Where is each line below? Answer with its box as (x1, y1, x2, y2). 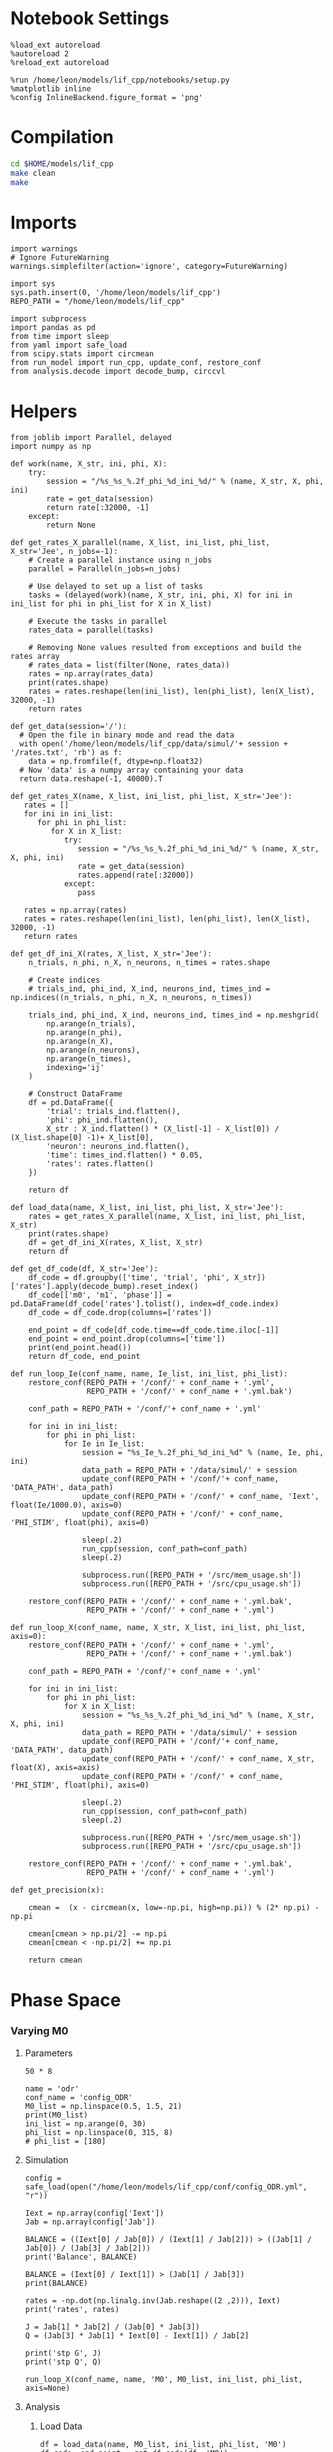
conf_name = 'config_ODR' (24, 2092, 133, 2102)
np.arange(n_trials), (46, 1019, 137, 1029)
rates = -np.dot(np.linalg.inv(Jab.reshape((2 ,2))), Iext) (24, 2295, 281, 2306)
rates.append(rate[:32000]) (77, 870, 195, 881)
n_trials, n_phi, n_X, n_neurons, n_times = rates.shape (28, 958, 271, 968)
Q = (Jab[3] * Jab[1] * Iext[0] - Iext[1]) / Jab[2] (24, 2330, 250, 2341)
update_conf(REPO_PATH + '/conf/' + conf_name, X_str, (81, 1754, 315, 1764)
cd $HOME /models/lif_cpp (10, 158, 114, 169)
